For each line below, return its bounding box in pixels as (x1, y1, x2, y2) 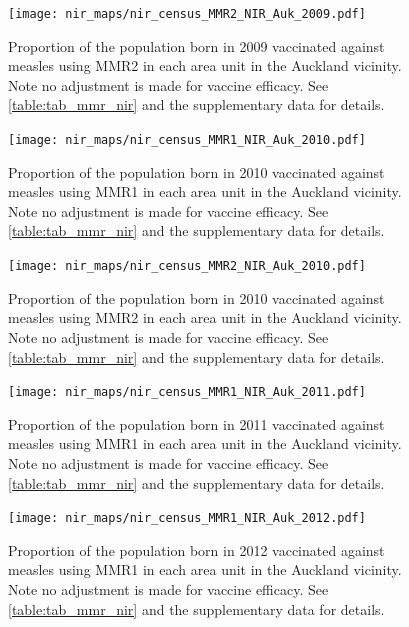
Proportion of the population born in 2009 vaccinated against (8, 35, 385, 56)
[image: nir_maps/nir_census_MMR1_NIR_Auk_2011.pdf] (8, 385, 366, 400)
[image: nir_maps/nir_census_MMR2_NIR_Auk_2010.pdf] (8, 259, 366, 274)
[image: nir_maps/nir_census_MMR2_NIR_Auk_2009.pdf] (8, 7, 366, 21)
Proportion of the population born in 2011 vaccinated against (8, 413, 385, 434)
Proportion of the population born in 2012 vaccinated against (8, 539, 385, 560)
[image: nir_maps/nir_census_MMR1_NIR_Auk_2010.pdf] (8, 133, 366, 148)
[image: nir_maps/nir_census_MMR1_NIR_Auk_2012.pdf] (8, 511, 366, 526)
